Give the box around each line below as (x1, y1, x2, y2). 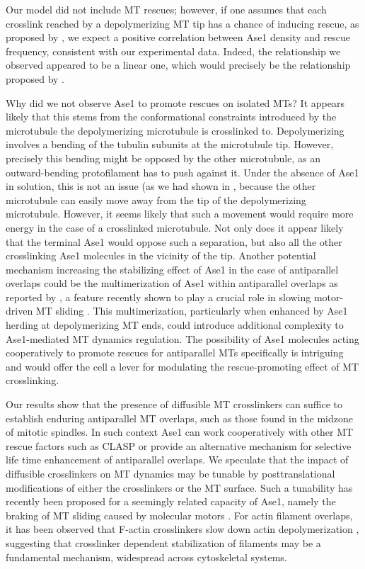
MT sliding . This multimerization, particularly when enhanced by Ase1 (35, 303, 348, 318)
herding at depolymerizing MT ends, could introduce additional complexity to (6, 317, 344, 332)
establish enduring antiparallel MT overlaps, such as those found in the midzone (6, 410, 353, 425)
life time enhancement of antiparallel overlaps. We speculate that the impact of (6, 452, 349, 467)
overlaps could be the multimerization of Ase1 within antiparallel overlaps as (6, 276, 338, 291)
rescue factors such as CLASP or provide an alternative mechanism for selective (6, 438, 352, 453)
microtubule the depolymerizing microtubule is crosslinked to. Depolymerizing (6, 123, 344, 137)
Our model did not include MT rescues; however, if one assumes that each (6, 2, 327, 16)
